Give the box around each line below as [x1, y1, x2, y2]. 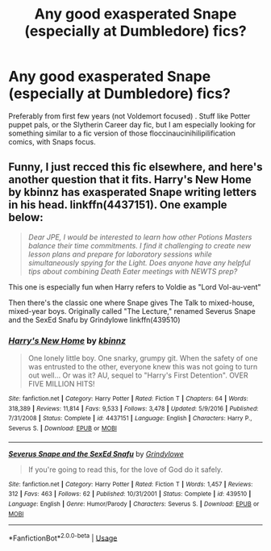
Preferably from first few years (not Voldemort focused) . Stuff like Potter [8, 111, 251, 121]
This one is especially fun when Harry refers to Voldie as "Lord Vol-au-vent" [8, 282, 261, 291]
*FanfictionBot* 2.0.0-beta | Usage [8, 532, 118, 543]
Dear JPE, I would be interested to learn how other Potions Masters [27, 232, 252, 242]
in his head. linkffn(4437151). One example [8, 198, 227, 212]
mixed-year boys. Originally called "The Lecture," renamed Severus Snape [8, 306, 256, 315]
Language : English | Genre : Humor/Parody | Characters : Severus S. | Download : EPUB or [8, 499, 260, 508]
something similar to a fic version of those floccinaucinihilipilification [8, 128, 236, 138]
